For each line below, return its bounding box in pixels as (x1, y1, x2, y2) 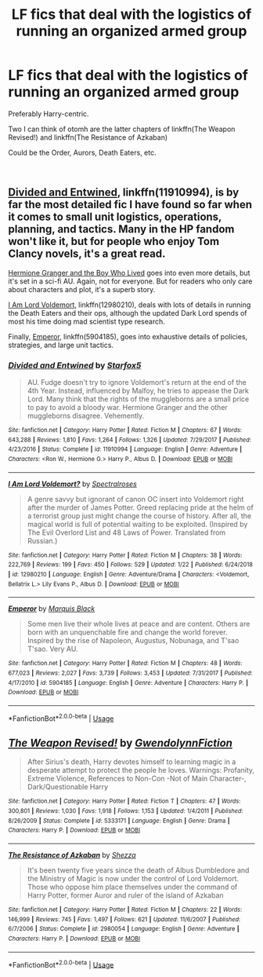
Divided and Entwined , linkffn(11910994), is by (8, 186, 240, 199)
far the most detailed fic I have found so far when (8, 198, 253, 211)
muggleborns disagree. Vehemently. (27, 411, 145, 421)
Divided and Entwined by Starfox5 (8, 360, 142, 371)
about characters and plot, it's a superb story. (8, 284, 156, 294)
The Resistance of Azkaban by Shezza (8, 851, 136, 860)
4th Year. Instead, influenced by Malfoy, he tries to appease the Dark (27, 386, 249, 396)
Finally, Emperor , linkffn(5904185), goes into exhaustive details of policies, (8, 331, 248, 341)
